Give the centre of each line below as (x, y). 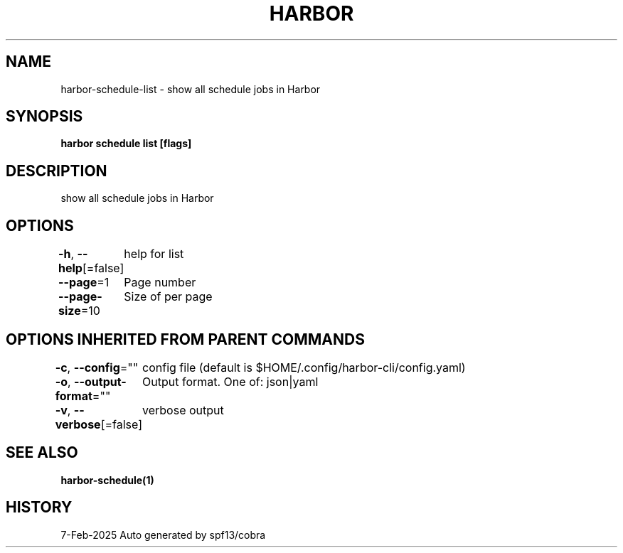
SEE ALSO (42, 453)
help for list (154, 254)
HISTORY (39, 508)
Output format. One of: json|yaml (230, 381)
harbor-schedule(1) (107, 480)
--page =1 (84, 283)
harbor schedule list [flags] (126, 144)
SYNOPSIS (44, 117)
